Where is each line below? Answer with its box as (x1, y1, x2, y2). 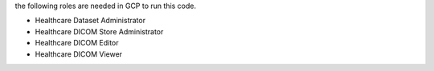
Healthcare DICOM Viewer (35, 49, 123, 59)
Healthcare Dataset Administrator (35, 16, 146, 26)
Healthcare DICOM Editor (35, 38, 120, 48)
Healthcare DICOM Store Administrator (35, 26, 164, 36)
